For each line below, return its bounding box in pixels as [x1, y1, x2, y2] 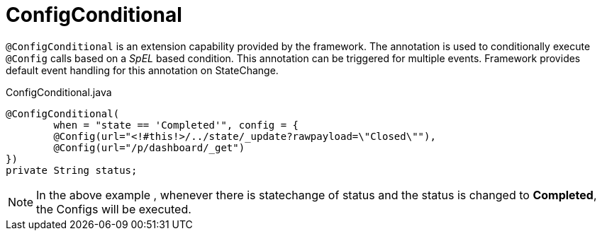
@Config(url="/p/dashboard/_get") [53, 141, 245, 153]
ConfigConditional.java [6, 85, 112, 98]
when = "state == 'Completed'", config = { [53, 119, 299, 131]
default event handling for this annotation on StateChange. [6, 64, 279, 76]
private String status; [6, 164, 138, 176]
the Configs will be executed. [36, 201, 191, 216]
